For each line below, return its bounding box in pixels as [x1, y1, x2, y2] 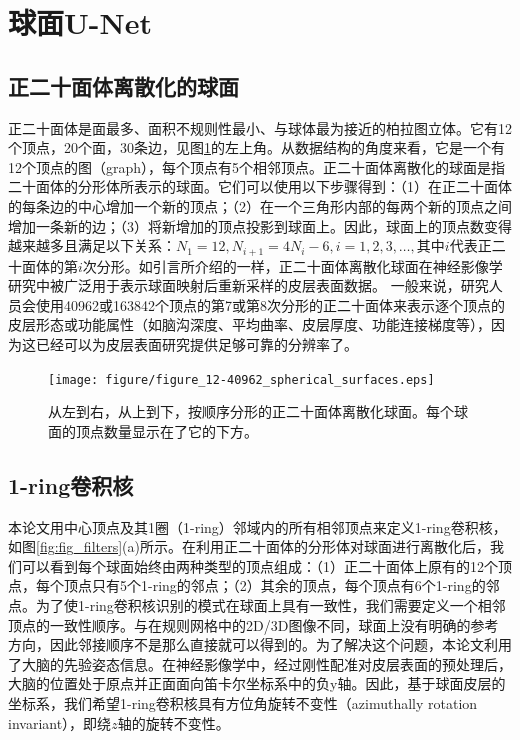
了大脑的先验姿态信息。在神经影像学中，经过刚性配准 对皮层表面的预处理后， [8, 653, 512, 674]
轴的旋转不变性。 [117, 712, 230, 733]
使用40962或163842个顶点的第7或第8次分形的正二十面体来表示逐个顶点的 [35, 294, 505, 315]
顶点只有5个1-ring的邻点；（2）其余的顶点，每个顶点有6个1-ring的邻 [63, 575, 500, 596]
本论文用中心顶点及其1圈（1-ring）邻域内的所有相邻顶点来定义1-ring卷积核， [8, 516, 507, 537]
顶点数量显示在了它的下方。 [75, 420, 258, 441]
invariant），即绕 [8, 712, 112, 733]
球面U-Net [8, 2, 152, 43]
